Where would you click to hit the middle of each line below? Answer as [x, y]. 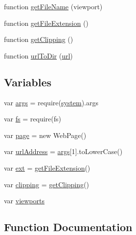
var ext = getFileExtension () [47, 167]
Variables [28, 82]
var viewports [24, 201]
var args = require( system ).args [51, 102]
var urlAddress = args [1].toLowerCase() [63, 151]
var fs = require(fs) [33, 119]
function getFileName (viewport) [53, 6]
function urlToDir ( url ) [38, 55]
